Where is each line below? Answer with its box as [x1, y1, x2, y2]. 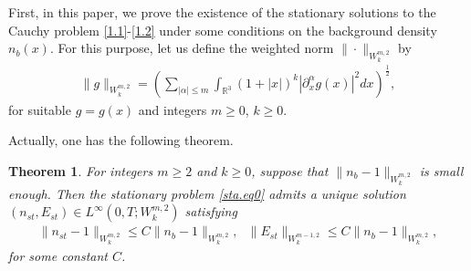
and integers [138, 99, 207, 119]
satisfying [184, 202, 237, 221]
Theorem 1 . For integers [8, 161, 153, 180]
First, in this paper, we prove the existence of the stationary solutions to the [8, 3, 436, 21]
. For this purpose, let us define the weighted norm [49, 38, 334, 57]
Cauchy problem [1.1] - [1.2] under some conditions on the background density [8, 20, 437, 39]
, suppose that [251, 161, 329, 180]
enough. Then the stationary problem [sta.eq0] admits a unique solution [8, 183, 406, 203]
